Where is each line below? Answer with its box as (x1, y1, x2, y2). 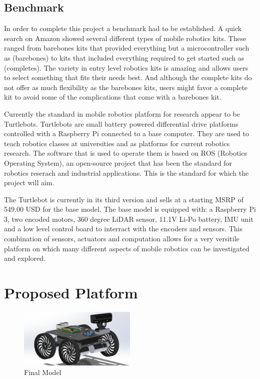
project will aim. (4, 177, 54, 188)
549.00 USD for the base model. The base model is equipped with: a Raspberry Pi (4, 204, 256, 214)
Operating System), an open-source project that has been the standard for (4, 157, 232, 168)
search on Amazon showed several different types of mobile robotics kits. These (4, 33, 246, 43)
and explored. (4, 253, 45, 263)
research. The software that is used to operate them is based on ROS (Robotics (4, 148, 247, 158)
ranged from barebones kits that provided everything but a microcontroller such (4, 43, 249, 53)
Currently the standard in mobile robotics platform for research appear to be (4, 108, 240, 119)
